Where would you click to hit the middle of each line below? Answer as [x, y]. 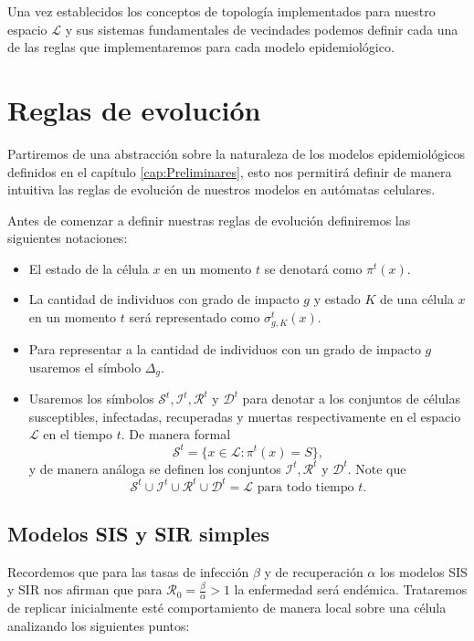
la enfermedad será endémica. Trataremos [351, 589]
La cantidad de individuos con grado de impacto [164, 299]
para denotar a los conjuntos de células [351, 399]
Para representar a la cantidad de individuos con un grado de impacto [225, 349]
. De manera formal [176, 434]
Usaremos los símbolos [91, 399]
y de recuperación [314, 571]
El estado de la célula [89, 268]
